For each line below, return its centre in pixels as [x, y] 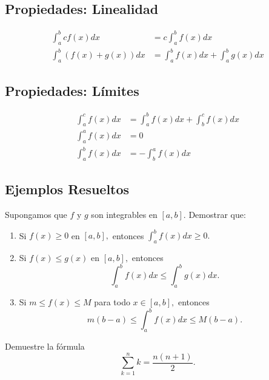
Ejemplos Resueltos [67, 189]
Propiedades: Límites [72, 91]
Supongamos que [36, 215]
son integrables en [124, 215]
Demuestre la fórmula [45, 346]
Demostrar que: [217, 215]
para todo [112, 302]
